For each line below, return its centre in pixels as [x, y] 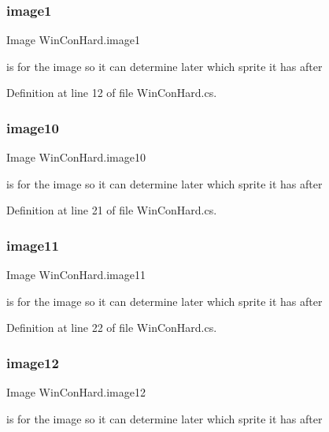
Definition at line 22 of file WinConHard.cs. [112, 328]
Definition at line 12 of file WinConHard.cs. [112, 93]
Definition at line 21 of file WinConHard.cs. [112, 210]
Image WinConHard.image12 [76, 392]
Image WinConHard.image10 [76, 157]
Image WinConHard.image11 [76, 275]
